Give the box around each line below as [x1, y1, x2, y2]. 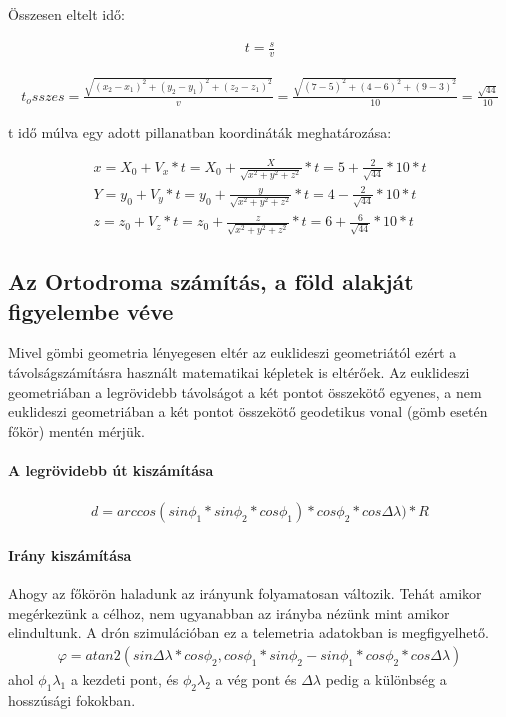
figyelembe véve [8, 295, 174, 326]
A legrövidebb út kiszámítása [8, 460, 214, 481]
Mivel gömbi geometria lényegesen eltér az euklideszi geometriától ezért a [8, 342, 457, 363]
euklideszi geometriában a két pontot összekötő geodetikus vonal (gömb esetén [8, 401, 488, 422]
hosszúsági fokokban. [8, 689, 136, 710]
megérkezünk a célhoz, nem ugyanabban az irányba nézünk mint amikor [8, 602, 450, 623]
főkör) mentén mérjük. [8, 420, 145, 441]
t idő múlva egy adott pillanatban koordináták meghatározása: [8, 121, 392, 142]
